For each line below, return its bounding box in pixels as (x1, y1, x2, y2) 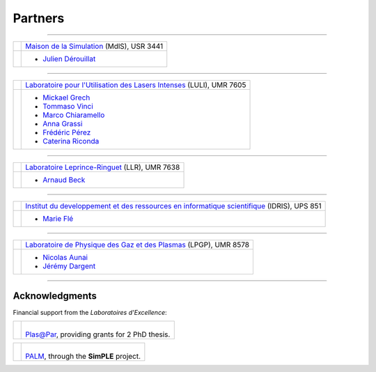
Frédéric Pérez (42, 127, 91, 137)
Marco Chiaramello (42, 110, 105, 120)
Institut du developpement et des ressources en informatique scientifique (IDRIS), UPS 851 (25, 201, 322, 210)
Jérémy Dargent (42, 261, 96, 271)
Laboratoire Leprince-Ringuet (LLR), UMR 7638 (25, 162, 180, 172)
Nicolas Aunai (42, 252, 88, 262)
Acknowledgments (13, 290, 97, 302)
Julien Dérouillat (42, 54, 96, 63)
